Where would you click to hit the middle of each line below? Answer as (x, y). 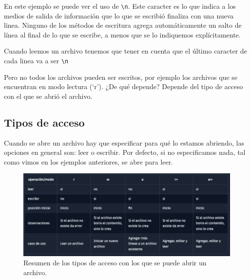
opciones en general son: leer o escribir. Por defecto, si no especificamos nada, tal (125, 152)
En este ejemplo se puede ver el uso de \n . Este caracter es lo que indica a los (120, 6)
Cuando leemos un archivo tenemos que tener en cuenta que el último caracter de (125, 51)
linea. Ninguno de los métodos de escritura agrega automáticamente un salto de (123, 25)
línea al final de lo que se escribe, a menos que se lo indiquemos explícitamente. (122, 34)
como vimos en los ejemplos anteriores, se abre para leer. (89, 161)
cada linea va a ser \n (36, 61)
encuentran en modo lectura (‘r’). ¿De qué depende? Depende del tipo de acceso (124, 86)
